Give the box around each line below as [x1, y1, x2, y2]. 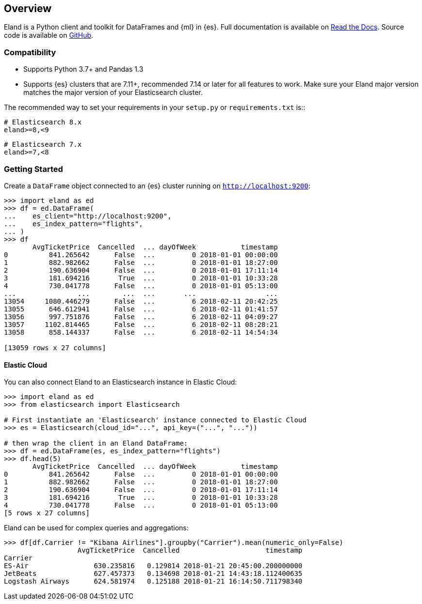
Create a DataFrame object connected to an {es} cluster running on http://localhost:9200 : [4, 181, 310, 190]
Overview [4, 2, 52, 15]
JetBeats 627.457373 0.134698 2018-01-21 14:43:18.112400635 [4, 570, 303, 578]
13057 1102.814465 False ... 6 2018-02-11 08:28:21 [4, 320, 278, 328]
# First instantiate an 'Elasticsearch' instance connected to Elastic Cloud [4, 416, 307, 424]
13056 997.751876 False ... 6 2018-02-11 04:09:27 [4, 312, 278, 321]
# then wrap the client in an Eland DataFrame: [4, 439, 188, 448]
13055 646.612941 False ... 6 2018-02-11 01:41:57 [4, 305, 278, 313]
